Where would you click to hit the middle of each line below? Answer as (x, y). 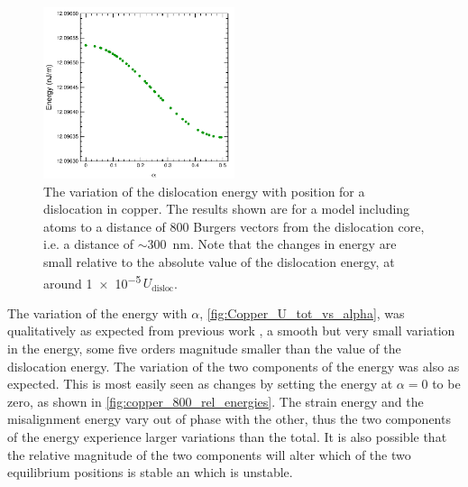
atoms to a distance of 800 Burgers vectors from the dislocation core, (234, 226)
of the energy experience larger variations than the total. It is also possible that (227, 437)
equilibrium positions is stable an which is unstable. (150, 472)
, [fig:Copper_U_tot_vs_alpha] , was (302, 312)
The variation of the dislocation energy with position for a (204, 191)
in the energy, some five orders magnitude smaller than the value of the (204, 349)
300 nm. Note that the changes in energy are (272, 244)
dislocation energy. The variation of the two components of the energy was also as (234, 366)
